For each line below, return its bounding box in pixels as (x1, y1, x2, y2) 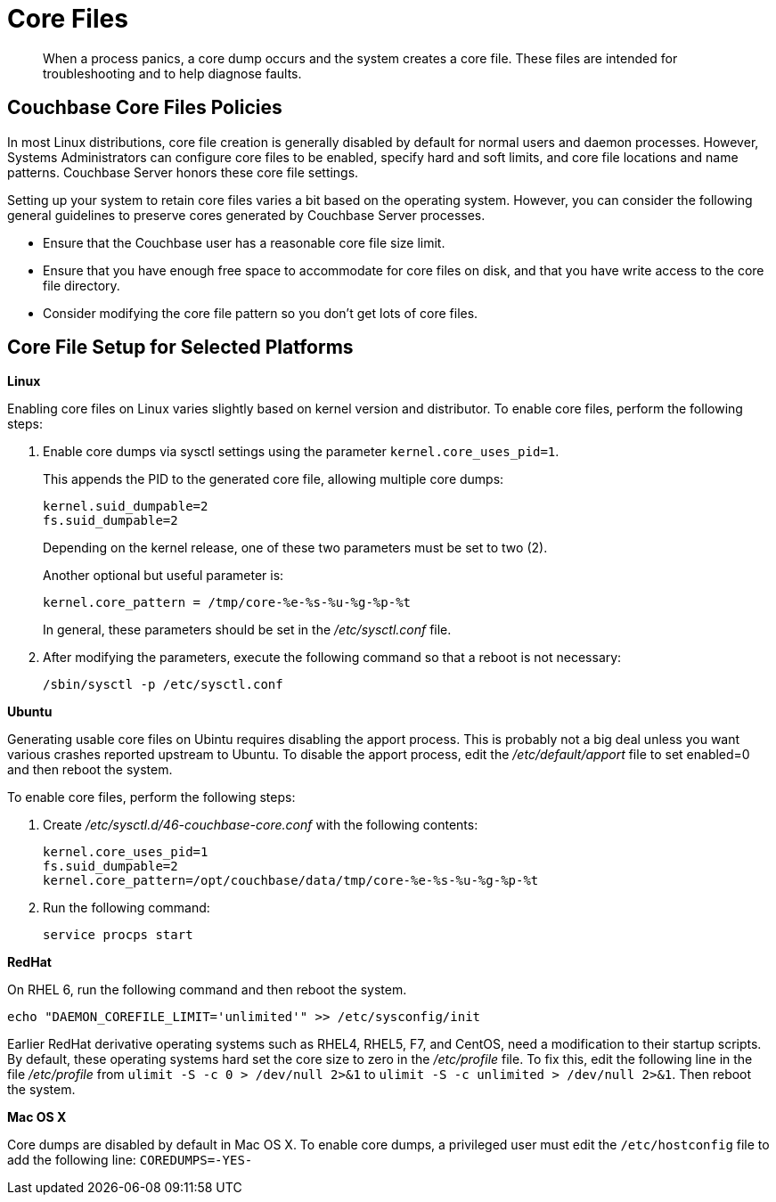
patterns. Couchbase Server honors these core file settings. (7, 164, 359, 180)
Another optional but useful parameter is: (43, 568, 284, 584)
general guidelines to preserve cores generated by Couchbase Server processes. (7, 207, 486, 223)
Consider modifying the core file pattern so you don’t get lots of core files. (43, 305, 478, 321)
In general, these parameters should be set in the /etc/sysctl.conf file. (43, 622, 452, 638)
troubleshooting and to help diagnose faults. (43, 65, 302, 81)
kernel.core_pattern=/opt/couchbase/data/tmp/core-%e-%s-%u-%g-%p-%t (43, 873, 539, 888)
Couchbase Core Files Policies (7, 96, 282, 119)
